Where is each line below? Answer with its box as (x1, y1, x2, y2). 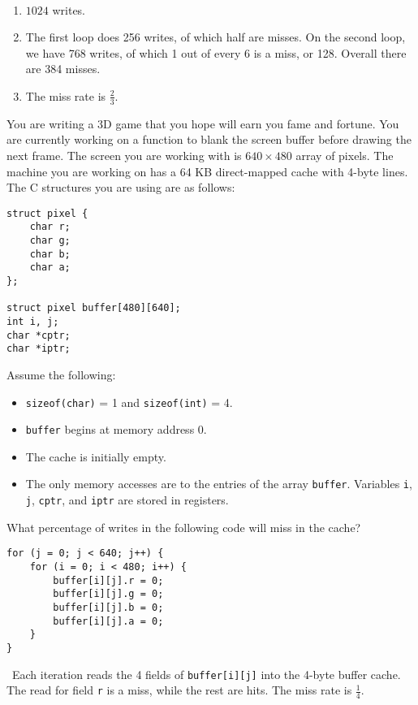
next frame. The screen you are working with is (6, 146, 242, 163)
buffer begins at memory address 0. (25, 421, 207, 438)
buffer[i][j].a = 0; (53, 615, 164, 627)
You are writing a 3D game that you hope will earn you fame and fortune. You (6, 115, 399, 132)
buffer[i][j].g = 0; (53, 588, 164, 600)
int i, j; (6, 316, 59, 328)
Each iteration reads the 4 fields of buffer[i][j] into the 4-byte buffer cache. (11, 665, 401, 682)
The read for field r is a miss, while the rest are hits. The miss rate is (6, 681, 352, 699)
